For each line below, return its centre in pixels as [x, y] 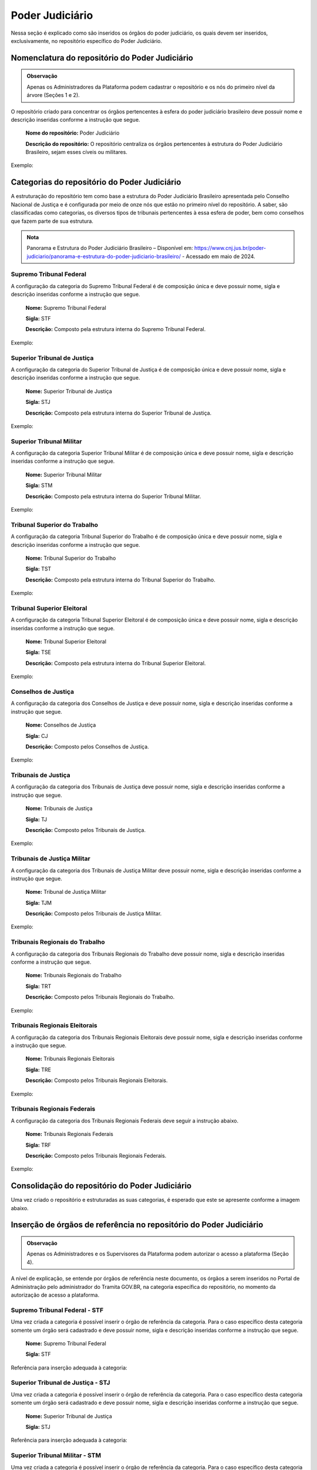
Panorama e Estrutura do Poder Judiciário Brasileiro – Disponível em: [110, 248]
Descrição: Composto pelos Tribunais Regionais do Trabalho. [100, 997]
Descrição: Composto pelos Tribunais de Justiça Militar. [94, 914]
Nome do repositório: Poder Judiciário [72, 133]
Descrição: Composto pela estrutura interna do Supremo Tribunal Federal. [116, 329]
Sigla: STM [39, 486]
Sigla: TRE [38, 1070]
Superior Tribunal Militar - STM [56, 1455]
